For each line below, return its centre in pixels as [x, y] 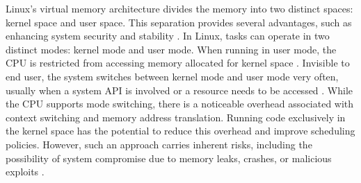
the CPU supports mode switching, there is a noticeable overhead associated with [180, 104]
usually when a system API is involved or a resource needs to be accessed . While [179, 90]
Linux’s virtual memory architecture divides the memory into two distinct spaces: [179, 8]
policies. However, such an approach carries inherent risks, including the [159, 144]
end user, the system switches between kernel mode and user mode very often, [172, 76]
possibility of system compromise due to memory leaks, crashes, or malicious [169, 158]
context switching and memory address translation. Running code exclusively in [176, 117]
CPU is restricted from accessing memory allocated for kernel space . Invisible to [178, 63]
